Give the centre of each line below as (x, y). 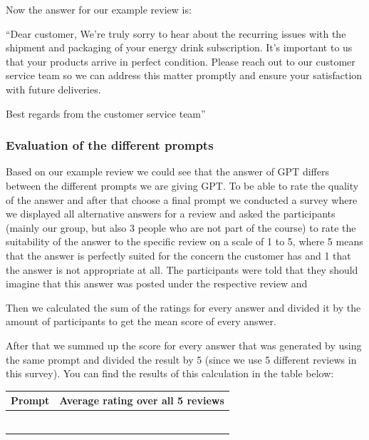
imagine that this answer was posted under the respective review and (157, 283)
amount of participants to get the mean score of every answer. (141, 321)
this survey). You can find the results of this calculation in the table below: (170, 373)
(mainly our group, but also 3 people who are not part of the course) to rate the (181, 227)
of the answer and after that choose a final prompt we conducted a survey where (182, 199)
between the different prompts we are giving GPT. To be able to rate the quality (182, 185)
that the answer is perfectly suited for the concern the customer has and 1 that (178, 255)
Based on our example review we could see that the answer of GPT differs (167, 172)
